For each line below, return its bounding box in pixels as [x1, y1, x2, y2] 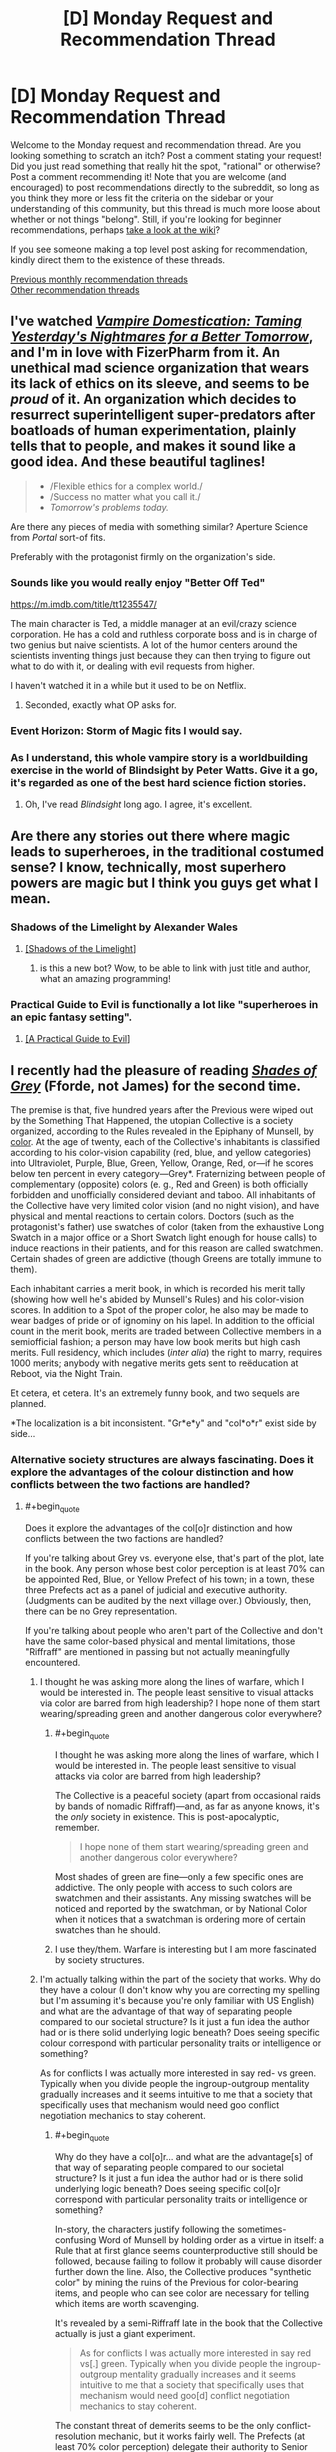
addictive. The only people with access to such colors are [54, 1881, 293, 1893]
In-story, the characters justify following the [54, 2223, 235, 2235]
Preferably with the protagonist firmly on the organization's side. [10, 550, 276, 562]
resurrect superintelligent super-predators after [10, 407, 316, 424]
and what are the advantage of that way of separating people [39, 2005, 293, 2017]
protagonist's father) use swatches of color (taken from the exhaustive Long [10, 1221, 325, 1233]
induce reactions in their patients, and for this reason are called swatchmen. [10, 1242, 324, 1254]
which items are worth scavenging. [54, 2297, 200, 2309]
